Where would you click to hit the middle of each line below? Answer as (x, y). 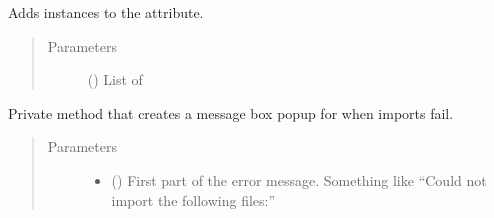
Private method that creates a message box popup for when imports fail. (231, 112)
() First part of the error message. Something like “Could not (299, 179)
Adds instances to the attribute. (106, 12)
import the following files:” (193, 199)
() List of (115, 79)
